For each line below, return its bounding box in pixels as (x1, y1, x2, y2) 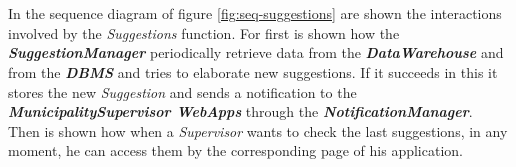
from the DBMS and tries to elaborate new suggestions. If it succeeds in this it (8, 61, 498, 82)
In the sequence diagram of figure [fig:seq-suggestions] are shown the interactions (8, 3, 502, 24)
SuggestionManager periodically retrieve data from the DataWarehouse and (8, 42, 504, 63)
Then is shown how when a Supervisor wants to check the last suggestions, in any (8, 120, 508, 141)
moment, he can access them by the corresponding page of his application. (8, 140, 463, 161)
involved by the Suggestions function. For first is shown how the (8, 22, 400, 43)
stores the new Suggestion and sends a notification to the (8, 81, 357, 102)
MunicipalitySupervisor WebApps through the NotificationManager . (8, 101, 473, 122)
